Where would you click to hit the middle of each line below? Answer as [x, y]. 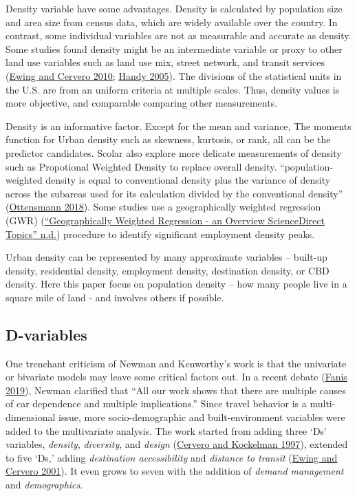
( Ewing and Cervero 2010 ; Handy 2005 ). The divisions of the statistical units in [174, 75]
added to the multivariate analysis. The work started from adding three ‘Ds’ [166, 430]
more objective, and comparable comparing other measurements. [142, 103]
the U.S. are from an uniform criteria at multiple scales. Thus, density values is [173, 89]
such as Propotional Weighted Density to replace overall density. [141, 166]
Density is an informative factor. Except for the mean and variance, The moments [178, 126]
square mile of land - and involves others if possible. [115, 297]
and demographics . [44, 485]
